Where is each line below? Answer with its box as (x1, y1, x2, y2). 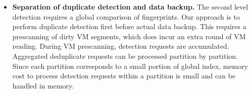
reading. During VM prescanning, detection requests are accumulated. (12, 41, 229, 51)
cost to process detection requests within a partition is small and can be (12, 70, 236, 81)
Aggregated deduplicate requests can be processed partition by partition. (12, 50, 238, 61)
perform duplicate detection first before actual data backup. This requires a (12, 21, 246, 32)
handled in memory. (12, 80, 74, 90)
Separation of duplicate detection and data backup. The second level (12, 2, 248, 12)
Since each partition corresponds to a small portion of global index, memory (12, 60, 248, 71)
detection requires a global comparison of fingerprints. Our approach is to (12, 11, 240, 22)
